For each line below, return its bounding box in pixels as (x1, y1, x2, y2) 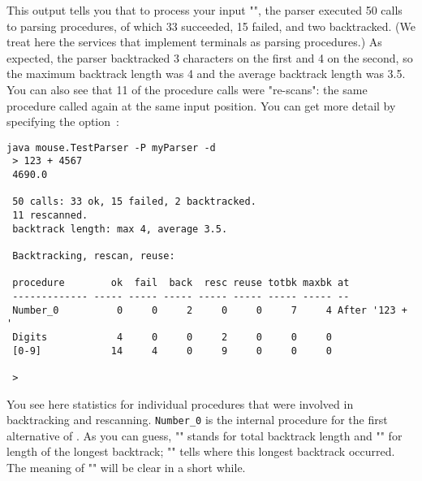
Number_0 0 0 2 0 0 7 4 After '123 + (12, 304, 407, 316)
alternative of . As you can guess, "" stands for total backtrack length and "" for (6, 427, 403, 444)
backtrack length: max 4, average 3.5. (12, 223, 228, 235)
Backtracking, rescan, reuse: (12, 250, 175, 262)
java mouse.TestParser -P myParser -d (6, 141, 216, 154)
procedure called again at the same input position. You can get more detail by (6, 97, 396, 114)
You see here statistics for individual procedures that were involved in (6, 395, 354, 412)
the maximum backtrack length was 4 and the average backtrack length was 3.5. (6, 65, 406, 82)
